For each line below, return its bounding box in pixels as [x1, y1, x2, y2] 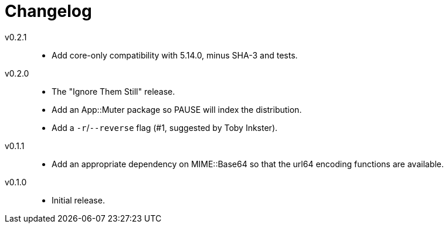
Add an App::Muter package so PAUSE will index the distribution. [52, 104, 302, 115]
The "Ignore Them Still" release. [52, 86, 175, 96]
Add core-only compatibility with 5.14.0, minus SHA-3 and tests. [52, 50, 298, 60]
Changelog [5, 1, 92, 21]
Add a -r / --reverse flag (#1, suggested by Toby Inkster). [52, 122, 278, 133]
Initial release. [52, 195, 105, 205]
